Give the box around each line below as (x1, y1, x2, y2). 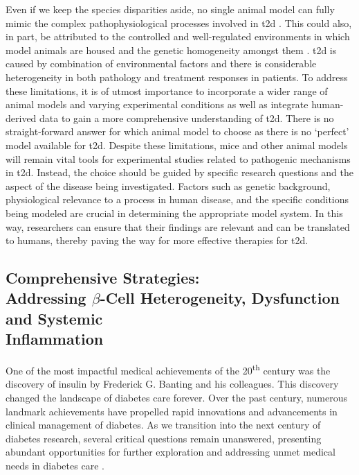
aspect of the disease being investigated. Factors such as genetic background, (6, 178, 331, 193)
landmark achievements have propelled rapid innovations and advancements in (6, 404, 338, 418)
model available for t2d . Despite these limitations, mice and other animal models (6, 137, 348, 152)
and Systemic (6, 307, 103, 329)
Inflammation (6, 328, 104, 349)
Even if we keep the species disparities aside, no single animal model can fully (6, 2, 335, 16)
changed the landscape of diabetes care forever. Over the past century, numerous (6, 390, 348, 404)
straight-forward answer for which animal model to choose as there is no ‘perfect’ (6, 124, 349, 139)
